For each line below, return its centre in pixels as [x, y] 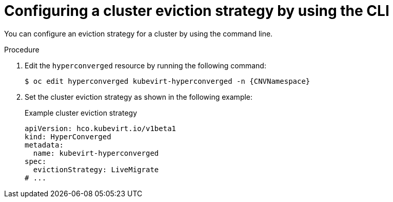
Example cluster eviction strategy [81, 113]
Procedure [22, 49]
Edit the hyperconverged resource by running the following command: [145, 65]
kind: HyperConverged [68, 136]
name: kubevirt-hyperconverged [96, 153]
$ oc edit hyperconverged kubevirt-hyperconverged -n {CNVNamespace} [168, 81]
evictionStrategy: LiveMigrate [96, 169]
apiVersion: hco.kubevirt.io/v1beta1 [101, 128]
